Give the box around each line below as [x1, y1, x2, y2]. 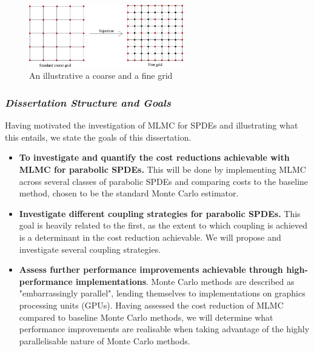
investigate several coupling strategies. [19, 242, 161, 255]
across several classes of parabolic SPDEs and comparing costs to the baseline [19, 175, 309, 187]
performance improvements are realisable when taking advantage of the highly [19, 323, 310, 335]
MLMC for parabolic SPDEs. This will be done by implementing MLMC [19, 163, 306, 175]
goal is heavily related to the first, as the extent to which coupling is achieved [19, 219, 307, 232]
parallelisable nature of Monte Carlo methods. [19, 334, 190, 347]
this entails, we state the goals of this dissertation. [5, 130, 192, 143]
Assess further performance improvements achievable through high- [19, 263, 308, 276]
